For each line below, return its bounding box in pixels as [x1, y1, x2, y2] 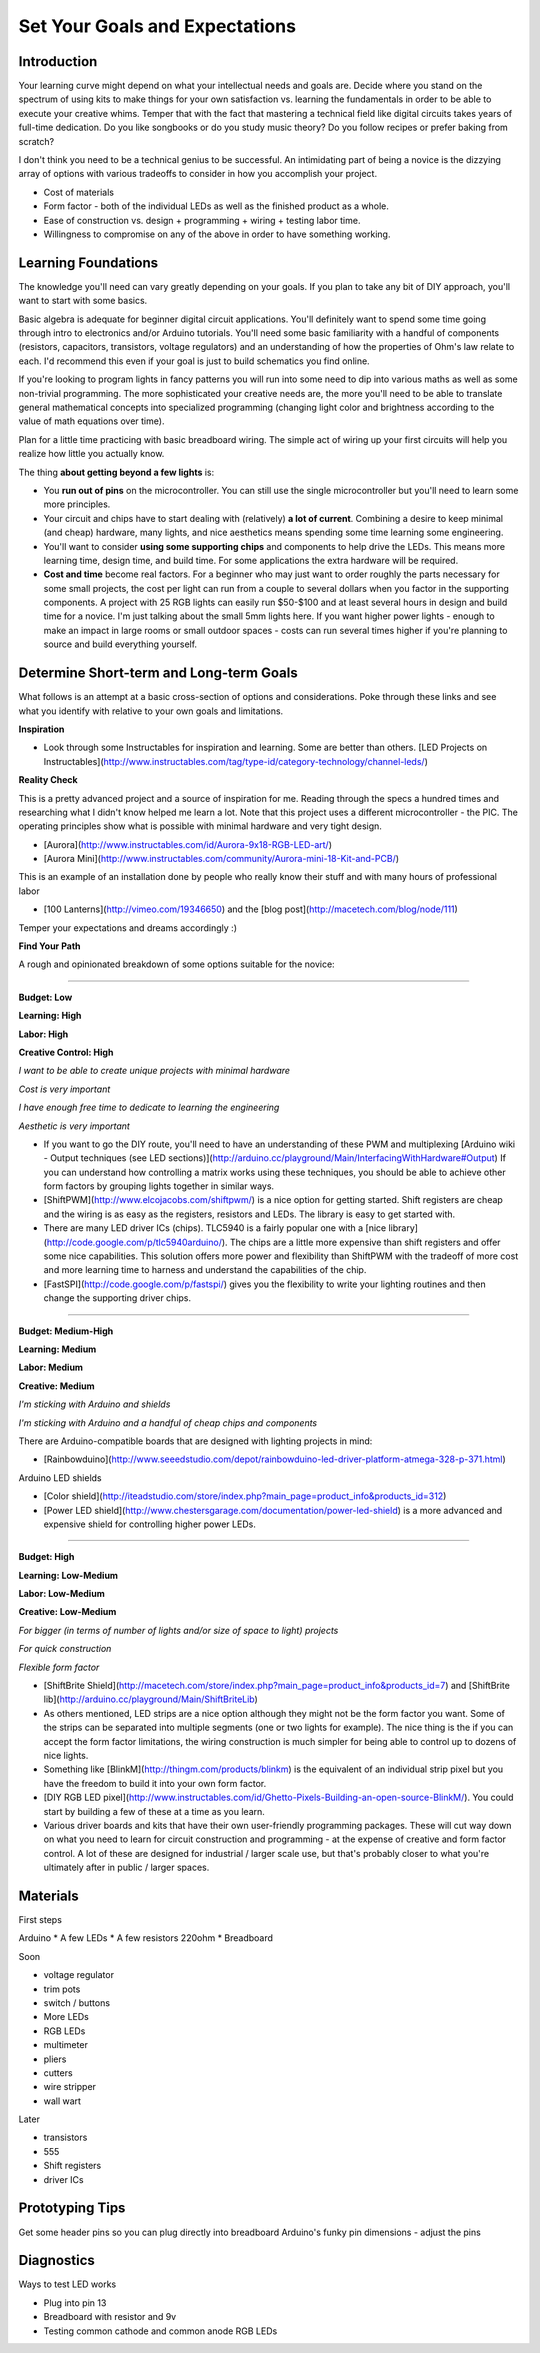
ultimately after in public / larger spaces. [43, 1861, 210, 1874]
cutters [43, 2066, 74, 2079]
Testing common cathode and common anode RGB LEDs [43, 2325, 278, 2337]
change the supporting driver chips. [43, 1292, 192, 1304]
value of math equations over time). [18, 415, 165, 427]
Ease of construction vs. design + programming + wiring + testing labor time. [43, 214, 361, 226]
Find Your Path [18, 940, 81, 952]
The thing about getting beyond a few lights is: [18, 466, 215, 478]
